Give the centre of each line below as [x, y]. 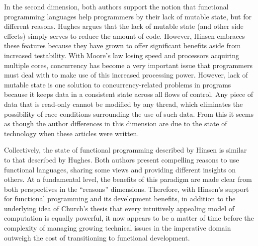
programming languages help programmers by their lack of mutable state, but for [128, 16]
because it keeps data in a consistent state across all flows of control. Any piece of [129, 94]
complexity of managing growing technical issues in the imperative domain [118, 228]
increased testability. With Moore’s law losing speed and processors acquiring [122, 55]
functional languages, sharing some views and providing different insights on [120, 169]
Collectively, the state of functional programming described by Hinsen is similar [126, 150]
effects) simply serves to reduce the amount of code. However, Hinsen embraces [125, 36]
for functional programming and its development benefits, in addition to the [120, 199]
